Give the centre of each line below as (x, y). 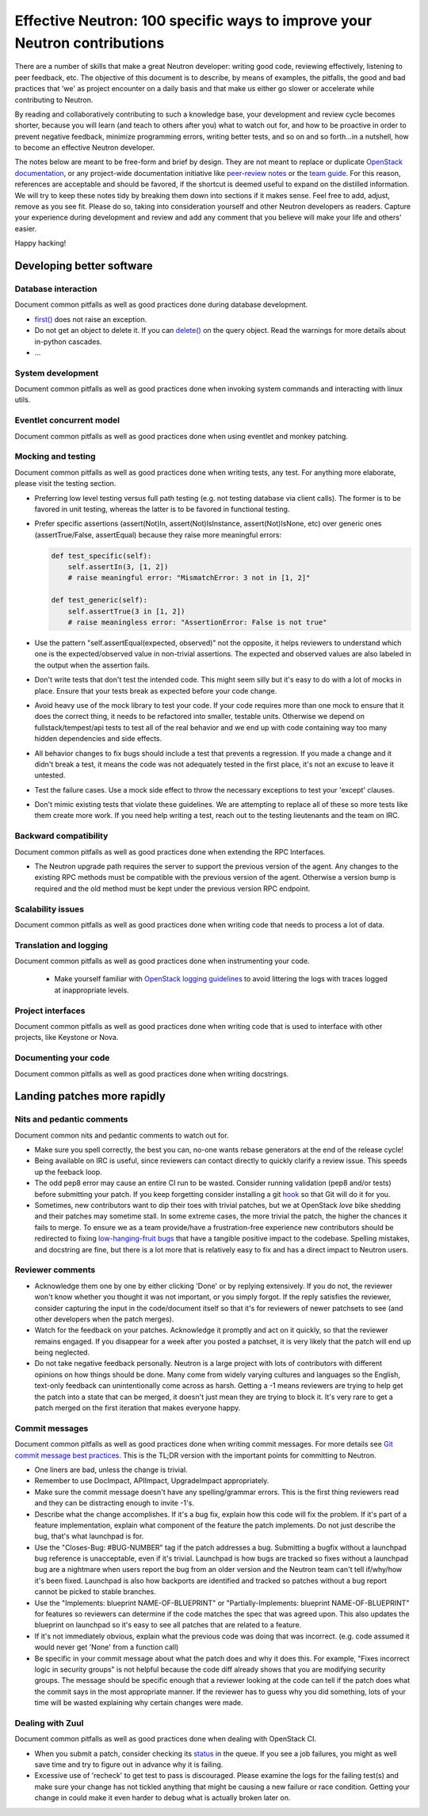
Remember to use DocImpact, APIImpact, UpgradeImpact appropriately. (152, 1481)
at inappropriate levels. (92, 990)
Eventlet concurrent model (67, 420)
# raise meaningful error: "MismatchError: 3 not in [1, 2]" (189, 578)
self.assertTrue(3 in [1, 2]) (126, 611)
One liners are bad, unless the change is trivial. (111, 1470)
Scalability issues (50, 909)
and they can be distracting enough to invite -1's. (114, 1503)
